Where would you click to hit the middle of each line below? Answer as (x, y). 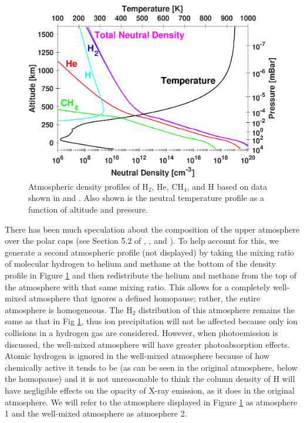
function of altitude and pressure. (88, 209)
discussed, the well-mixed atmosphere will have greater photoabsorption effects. (147, 344)
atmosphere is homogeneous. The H (69, 309)
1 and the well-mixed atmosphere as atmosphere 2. (96, 413)
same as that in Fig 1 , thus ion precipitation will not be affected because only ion (151, 321)
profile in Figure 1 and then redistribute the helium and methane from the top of (151, 275)
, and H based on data (227, 186)
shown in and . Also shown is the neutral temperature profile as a (146, 198)
